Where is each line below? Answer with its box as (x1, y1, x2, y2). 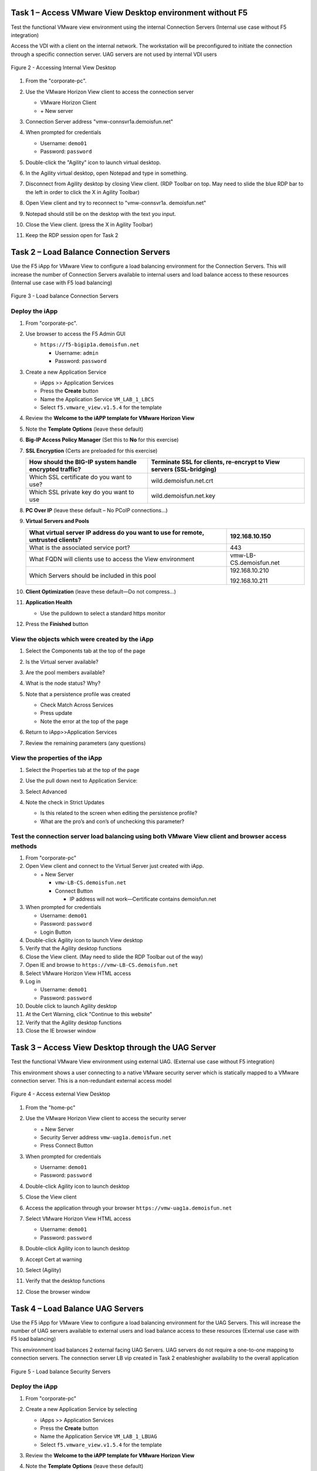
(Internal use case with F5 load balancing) (11, 279, 113, 287)
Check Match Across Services (40, 701, 114, 708)
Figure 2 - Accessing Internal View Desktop (11, 64, 116, 71)
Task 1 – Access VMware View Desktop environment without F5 (11, 8, 248, 18)
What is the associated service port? (29, 543, 130, 551)
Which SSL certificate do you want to (29, 473, 132, 481)
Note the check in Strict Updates (25, 798, 105, 806)
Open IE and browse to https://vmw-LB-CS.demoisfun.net (25, 961, 178, 969)
